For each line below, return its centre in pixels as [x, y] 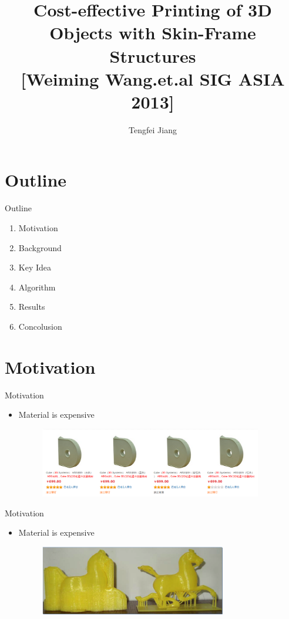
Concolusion [40, 326]
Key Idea [35, 267]
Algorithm [37, 287]
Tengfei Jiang [153, 129]
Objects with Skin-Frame [153, 33]
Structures [153, 55]
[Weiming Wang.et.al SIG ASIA [153, 78]
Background [40, 247]
